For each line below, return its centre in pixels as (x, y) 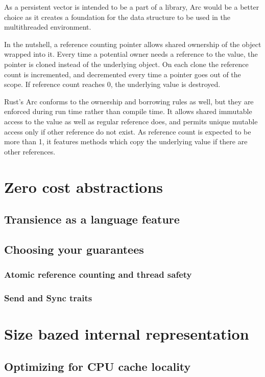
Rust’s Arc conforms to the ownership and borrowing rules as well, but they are (129, 101)
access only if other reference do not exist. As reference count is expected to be (128, 131)
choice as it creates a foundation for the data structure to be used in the (117, 17)
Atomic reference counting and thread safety (98, 274)
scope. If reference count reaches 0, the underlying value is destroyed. (112, 84)
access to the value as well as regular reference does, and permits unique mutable (131, 121)
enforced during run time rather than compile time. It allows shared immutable (128, 111)
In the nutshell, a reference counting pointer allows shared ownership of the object (133, 44)
